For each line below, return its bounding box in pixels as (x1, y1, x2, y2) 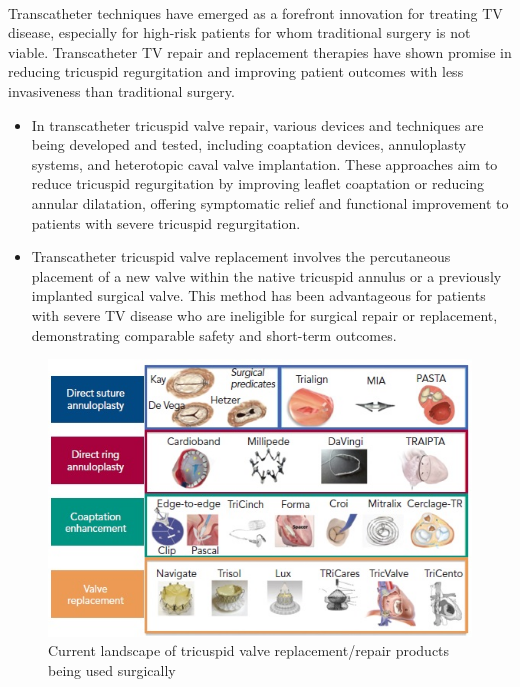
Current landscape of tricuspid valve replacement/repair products (48, 640, 450, 661)
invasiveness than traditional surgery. (8, 80, 235, 101)
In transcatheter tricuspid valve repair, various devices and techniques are (31, 114, 484, 135)
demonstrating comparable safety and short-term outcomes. (31, 324, 397, 345)
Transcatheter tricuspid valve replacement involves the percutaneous (31, 246, 451, 267)
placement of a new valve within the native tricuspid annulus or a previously (31, 265, 502, 286)
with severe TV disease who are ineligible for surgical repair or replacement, (31, 304, 498, 325)
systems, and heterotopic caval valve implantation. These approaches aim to (31, 153, 498, 174)
